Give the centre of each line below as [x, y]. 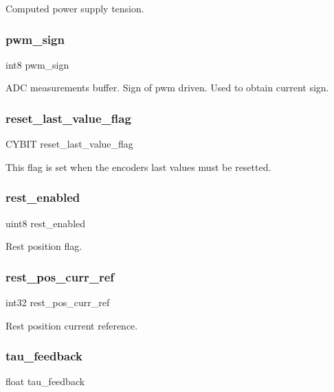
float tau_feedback [45, 381]
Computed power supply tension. [75, 8]
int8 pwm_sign [37, 64]
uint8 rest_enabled [46, 223]
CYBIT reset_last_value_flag [69, 144]
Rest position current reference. [72, 325]
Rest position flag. [44, 246]
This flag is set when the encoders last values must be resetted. [138, 166]
